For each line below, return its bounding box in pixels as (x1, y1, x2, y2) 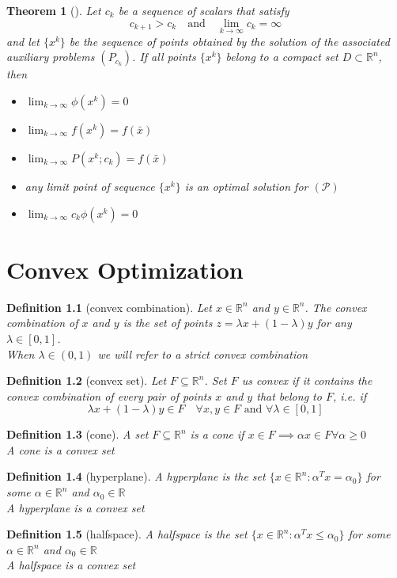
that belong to (256, 387, 322, 404)
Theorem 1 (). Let (6, 2, 101, 18)
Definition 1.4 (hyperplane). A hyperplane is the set (6, 468, 266, 485)
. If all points (132, 48, 196, 65)
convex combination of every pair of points (6, 387, 212, 404)
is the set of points (123, 314, 213, 331)
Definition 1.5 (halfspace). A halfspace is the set (6, 526, 248, 542)
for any (316, 314, 352, 331)
